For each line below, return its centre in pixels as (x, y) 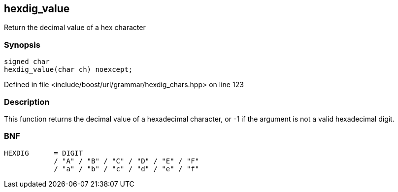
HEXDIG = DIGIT (44, 153)
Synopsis (22, 45)
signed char (27, 62)
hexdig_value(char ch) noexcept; (68, 70)
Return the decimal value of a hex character (75, 28)
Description (27, 102)
